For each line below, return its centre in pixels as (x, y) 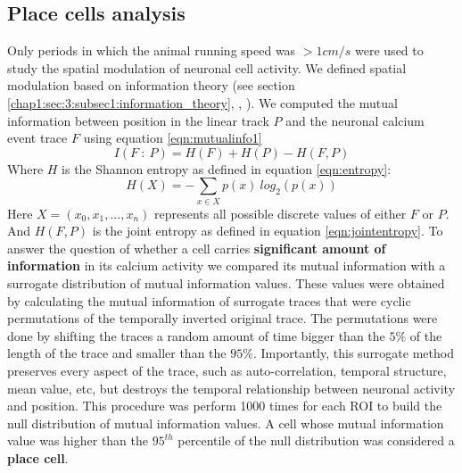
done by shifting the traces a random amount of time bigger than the (196, 335)
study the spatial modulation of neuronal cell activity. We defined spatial (207, 67)
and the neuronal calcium (355, 120)
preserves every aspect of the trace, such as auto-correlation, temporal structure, (227, 371)
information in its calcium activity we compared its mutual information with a (227, 266)
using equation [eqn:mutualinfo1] (173, 138)
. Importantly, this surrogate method (353, 353)
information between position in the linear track (138, 120)
